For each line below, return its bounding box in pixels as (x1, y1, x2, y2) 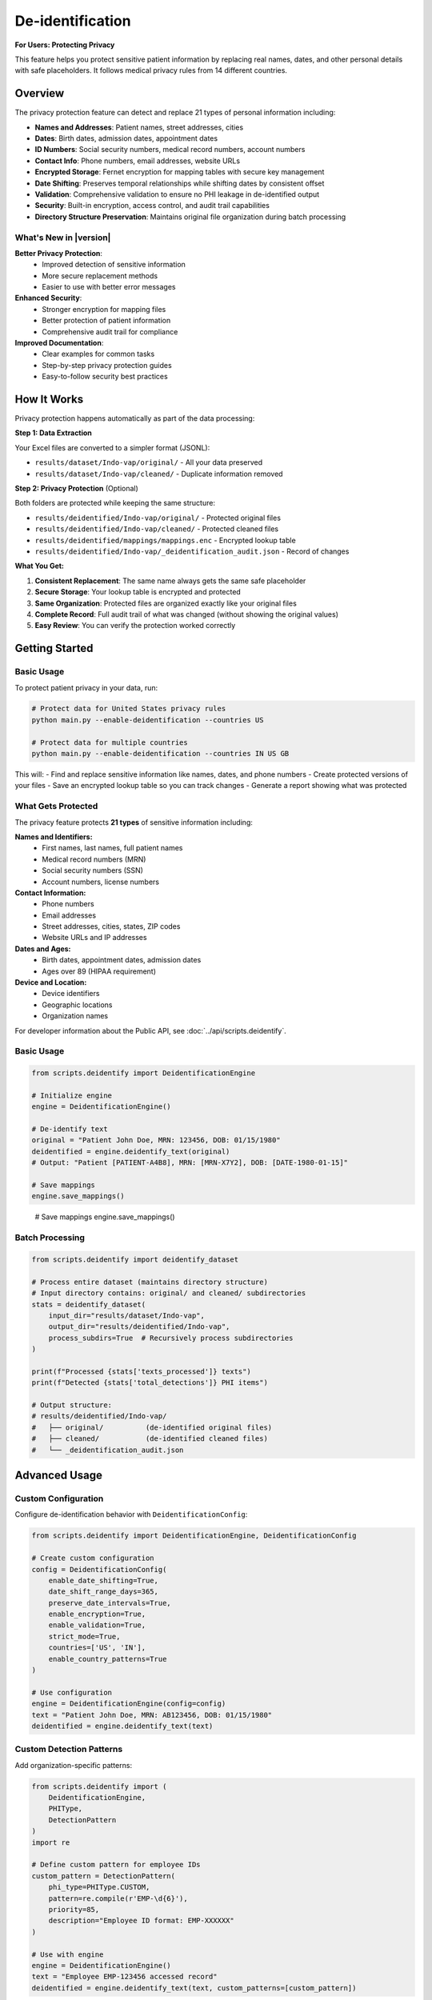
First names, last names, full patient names (42, 843, 183, 853)
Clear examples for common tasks (42, 349, 155, 359)
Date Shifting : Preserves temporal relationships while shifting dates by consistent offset (34, 178, 325, 188)
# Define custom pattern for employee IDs (31, 1860, 201, 1870)
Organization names (42, 1011, 108, 1021)
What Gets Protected (14, 801, 98, 812)
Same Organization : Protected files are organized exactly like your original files (34, 598, 298, 608)
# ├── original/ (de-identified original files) (31, 1422, 273, 1432)
